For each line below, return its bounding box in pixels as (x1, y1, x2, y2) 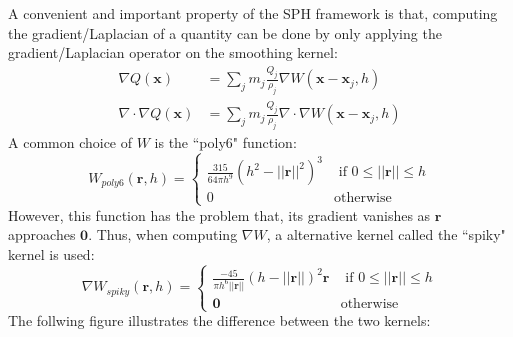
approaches (8, 224, 76, 245)
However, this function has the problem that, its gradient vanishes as (8, 204, 431, 225)
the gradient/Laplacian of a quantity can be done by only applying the (8, 22, 442, 43)
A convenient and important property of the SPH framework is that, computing (8, 3, 498, 23)
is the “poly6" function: (154, 131, 297, 152)
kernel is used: (8, 243, 95, 264)
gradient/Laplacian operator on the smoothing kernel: (8, 42, 338, 63)
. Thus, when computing (88, 224, 238, 245)
